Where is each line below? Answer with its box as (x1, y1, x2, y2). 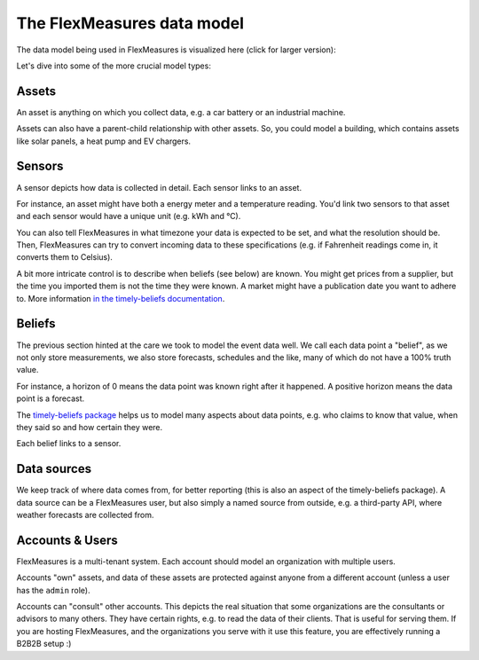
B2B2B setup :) (16, 639, 72, 649)
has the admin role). (16, 585, 90, 595)
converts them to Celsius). (16, 252, 113, 263)
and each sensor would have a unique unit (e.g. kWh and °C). (16, 211, 241, 222)
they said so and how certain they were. (16, 421, 163, 432)
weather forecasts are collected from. (16, 509, 154, 520)
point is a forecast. (16, 393, 85, 404)
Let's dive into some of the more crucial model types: (16, 60, 212, 71)
